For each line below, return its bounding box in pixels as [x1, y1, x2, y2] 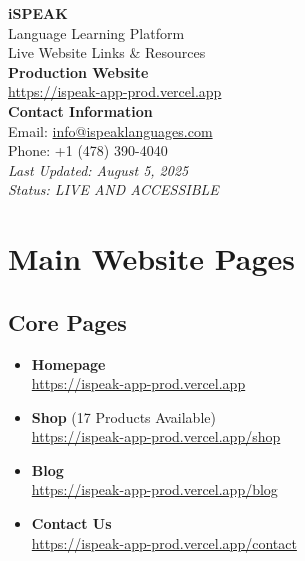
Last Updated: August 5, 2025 [8, 159, 189, 180]
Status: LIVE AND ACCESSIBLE [8, 179, 219, 200]
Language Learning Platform [8, 22, 185, 43]
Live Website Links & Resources [8, 42, 206, 63]
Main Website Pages [8, 238, 296, 279]
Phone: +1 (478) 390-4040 [8, 140, 168, 161]
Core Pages [8, 306, 127, 337]
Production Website [8, 61, 149, 82]
